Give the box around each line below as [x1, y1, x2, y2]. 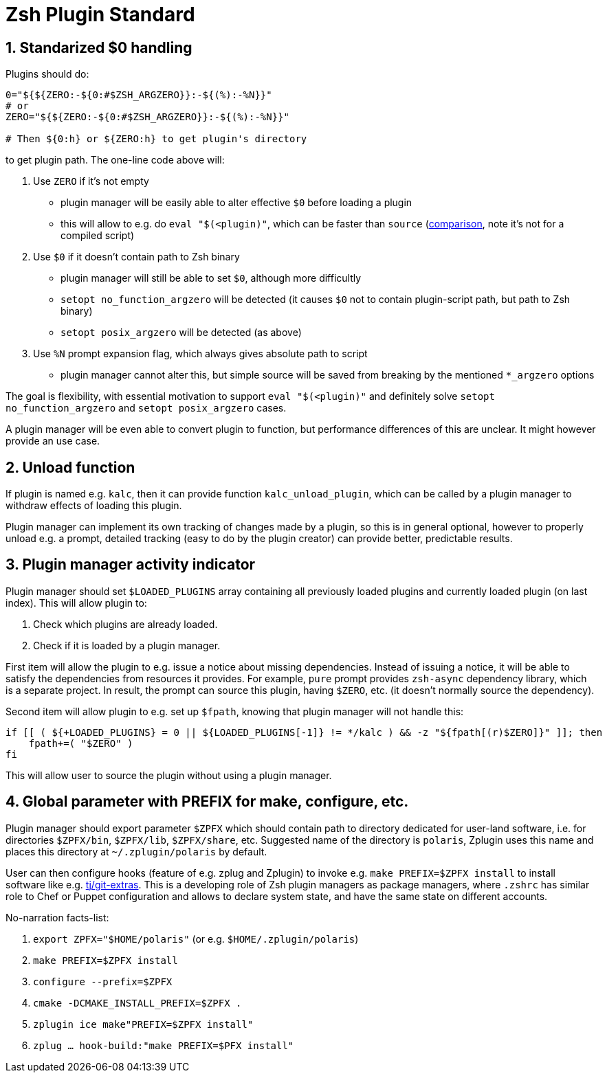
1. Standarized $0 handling [5, 38, 192, 56]
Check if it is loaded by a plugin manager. [33, 639, 221, 651]
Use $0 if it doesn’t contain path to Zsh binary [33, 251, 240, 263]
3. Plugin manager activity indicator [5, 556, 256, 574]
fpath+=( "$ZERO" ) [28, 737, 133, 749]
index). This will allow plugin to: [5, 596, 147, 609]
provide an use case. [5, 435, 100, 447]
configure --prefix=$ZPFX [33, 976, 173, 987]
